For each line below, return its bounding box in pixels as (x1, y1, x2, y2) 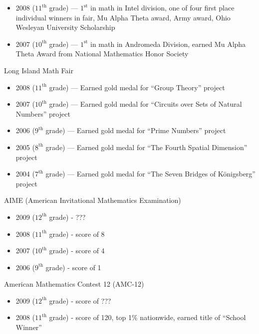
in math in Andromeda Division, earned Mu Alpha (90, 38, 246, 49)
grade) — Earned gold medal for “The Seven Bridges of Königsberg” (45, 168, 256, 179)
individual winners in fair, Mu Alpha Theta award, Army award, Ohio (15, 12, 231, 22)
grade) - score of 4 (49, 245, 105, 256)
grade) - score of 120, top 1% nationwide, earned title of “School (49, 312, 246, 323)
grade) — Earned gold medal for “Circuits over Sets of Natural (49, 99, 242, 109)
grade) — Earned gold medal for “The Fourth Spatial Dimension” (45, 142, 248, 152)
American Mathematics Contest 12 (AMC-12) (4, 279, 144, 289)
